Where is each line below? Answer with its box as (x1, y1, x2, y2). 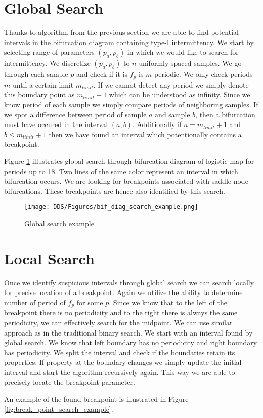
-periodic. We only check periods (152, 69, 253, 79)
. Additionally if (132, 119, 182, 130)
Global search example (24, 218, 94, 228)
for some (76, 297, 103, 307)
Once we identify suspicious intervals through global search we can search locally (4, 277, 254, 287)
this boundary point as (4, 89, 75, 100)
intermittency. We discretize (4, 58, 91, 68)
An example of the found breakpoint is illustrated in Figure (4, 394, 189, 404)
